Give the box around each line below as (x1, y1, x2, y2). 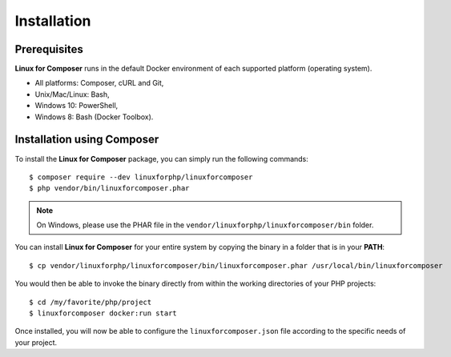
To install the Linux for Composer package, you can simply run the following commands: (14, 154, 308, 163)
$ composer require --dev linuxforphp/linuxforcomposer (29, 172, 253, 182)
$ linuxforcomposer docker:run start (29, 309, 178, 318)
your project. (14, 337, 58, 347)
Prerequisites (14, 42, 83, 56)
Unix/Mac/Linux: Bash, (34, 89, 110, 99)
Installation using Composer (14, 133, 159, 146)
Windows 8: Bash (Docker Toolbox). (34, 112, 154, 122)
